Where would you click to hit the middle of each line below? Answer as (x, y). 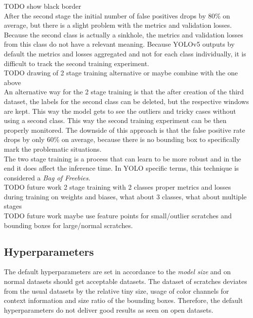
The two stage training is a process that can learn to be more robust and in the (123, 158)
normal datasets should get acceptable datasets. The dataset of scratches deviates (126, 281)
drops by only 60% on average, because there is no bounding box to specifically (122, 139)
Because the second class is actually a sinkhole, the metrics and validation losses (124, 34)
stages (13, 206)
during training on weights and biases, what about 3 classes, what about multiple (125, 196)
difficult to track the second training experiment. (77, 63)
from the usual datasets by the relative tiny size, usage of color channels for (117, 291)
